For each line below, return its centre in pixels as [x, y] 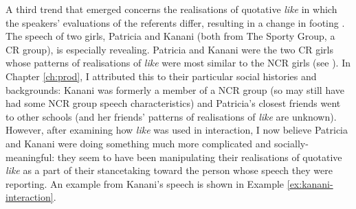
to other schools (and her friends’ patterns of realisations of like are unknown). [171, 116]
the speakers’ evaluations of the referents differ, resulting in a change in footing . [175, 22]
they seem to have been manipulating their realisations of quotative [200, 157]
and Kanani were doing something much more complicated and [138, 143]
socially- [291, 143]
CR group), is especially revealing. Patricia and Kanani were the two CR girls [169, 49]
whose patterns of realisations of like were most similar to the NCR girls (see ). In [178, 63]
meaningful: [30, 157]
